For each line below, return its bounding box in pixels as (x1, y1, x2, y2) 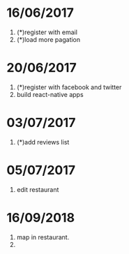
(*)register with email (16, 28, 78, 36)
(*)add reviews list (16, 137, 70, 146)
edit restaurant (16, 185, 59, 193)
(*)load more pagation (16, 35, 81, 43)
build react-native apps (16, 90, 84, 98)
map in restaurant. (16, 232, 70, 241)
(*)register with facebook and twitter (16, 82, 122, 91)
